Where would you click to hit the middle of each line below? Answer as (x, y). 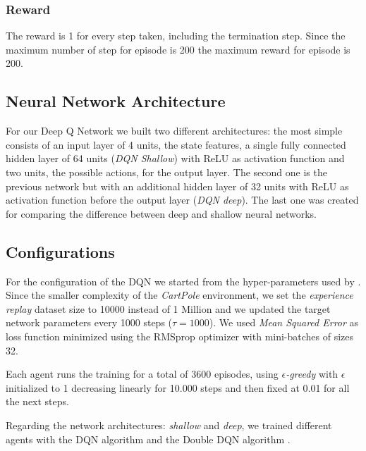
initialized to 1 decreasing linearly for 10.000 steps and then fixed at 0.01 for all (178, 387)
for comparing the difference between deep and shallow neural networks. (161, 213)
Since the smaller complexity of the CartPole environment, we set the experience (179, 295)
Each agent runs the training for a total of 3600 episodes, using (142, 374)
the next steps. (37, 401)
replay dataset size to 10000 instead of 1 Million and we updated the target (168, 308)
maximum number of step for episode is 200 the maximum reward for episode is (178, 49)
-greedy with (312, 374)
